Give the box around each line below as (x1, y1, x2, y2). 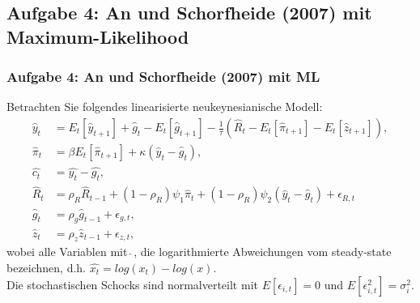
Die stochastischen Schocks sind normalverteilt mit (6, 275, 258, 292)
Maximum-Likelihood (6, 23, 189, 49)
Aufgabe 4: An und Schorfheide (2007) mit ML (6, 66, 320, 87)
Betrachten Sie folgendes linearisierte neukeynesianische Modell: (6, 98, 323, 115)
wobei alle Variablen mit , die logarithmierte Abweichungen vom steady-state (6, 243, 392, 260)
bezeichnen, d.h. (6, 259, 87, 276)
